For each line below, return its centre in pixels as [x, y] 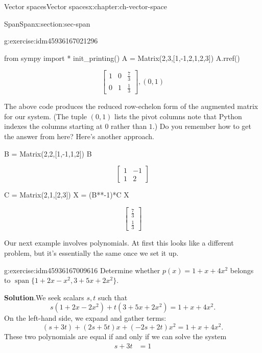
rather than [129, 126]
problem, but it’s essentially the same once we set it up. [91, 253]
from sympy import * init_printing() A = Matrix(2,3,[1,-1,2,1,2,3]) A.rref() [122, 58]
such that [113, 297]
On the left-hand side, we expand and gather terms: [85, 318]
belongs [242, 270]
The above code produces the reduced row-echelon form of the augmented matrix [131, 106]
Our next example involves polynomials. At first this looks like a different [119, 243]
